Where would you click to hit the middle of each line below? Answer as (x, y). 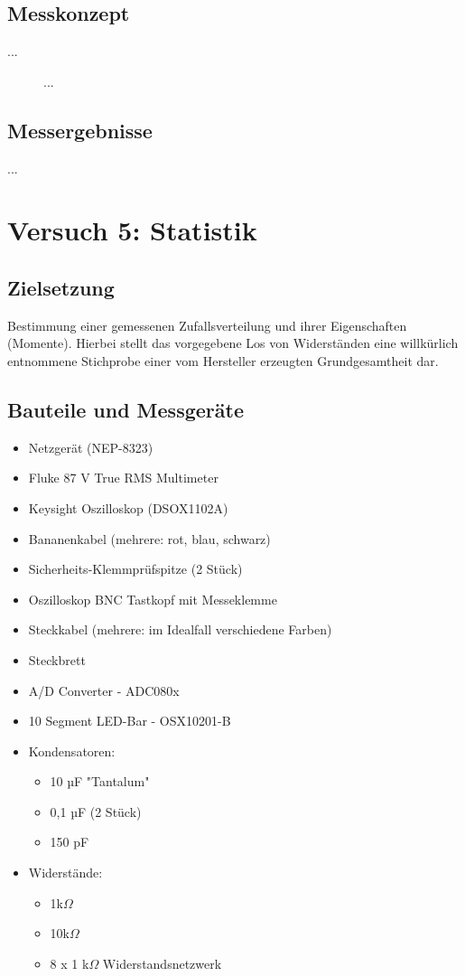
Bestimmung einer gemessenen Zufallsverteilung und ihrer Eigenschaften (207, 325)
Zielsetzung (61, 287)
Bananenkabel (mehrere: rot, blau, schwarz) (149, 538)
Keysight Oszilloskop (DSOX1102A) (128, 507)
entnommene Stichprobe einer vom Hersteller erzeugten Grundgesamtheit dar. (223, 360)
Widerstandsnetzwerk (162, 963)
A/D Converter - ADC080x (104, 690)
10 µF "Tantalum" (100, 781)
